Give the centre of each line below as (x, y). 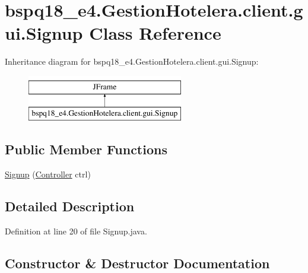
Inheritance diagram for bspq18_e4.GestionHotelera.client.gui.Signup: (132, 61)
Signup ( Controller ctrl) (48, 174)
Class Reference (155, 33)
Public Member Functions (86, 149)
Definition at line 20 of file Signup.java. (76, 231)
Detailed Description (70, 206)
